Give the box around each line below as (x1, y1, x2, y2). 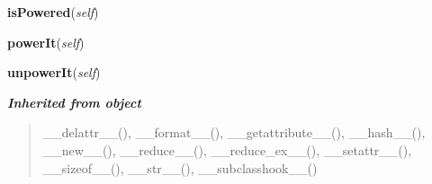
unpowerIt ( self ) (7, 63, 101, 82)
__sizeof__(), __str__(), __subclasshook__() (42, 158, 318, 177)
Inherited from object (7, 92, 141, 111)
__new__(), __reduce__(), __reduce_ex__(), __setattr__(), (42, 140, 412, 159)
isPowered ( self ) (7, 3, 99, 21)
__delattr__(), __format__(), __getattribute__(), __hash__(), (42, 123, 426, 142)
